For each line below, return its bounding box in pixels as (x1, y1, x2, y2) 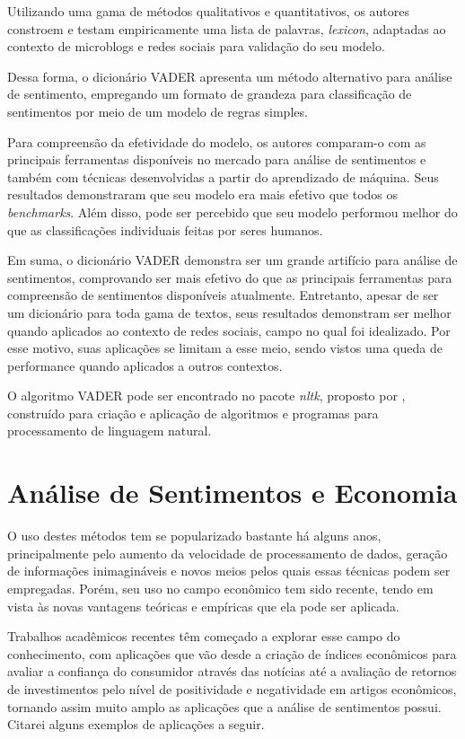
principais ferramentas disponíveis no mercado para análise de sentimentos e (7, 150, 426, 169)
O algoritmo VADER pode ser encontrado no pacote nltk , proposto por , (7, 386, 406, 405)
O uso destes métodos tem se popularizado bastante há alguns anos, (7, 526, 382, 545)
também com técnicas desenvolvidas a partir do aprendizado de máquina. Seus (7, 167, 439, 186)
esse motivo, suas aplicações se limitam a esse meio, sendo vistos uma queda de (7, 339, 443, 357)
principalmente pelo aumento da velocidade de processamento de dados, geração (7, 543, 448, 562)
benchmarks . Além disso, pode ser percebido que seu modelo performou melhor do (7, 202, 458, 221)
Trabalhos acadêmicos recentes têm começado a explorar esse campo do (7, 627, 400, 646)
